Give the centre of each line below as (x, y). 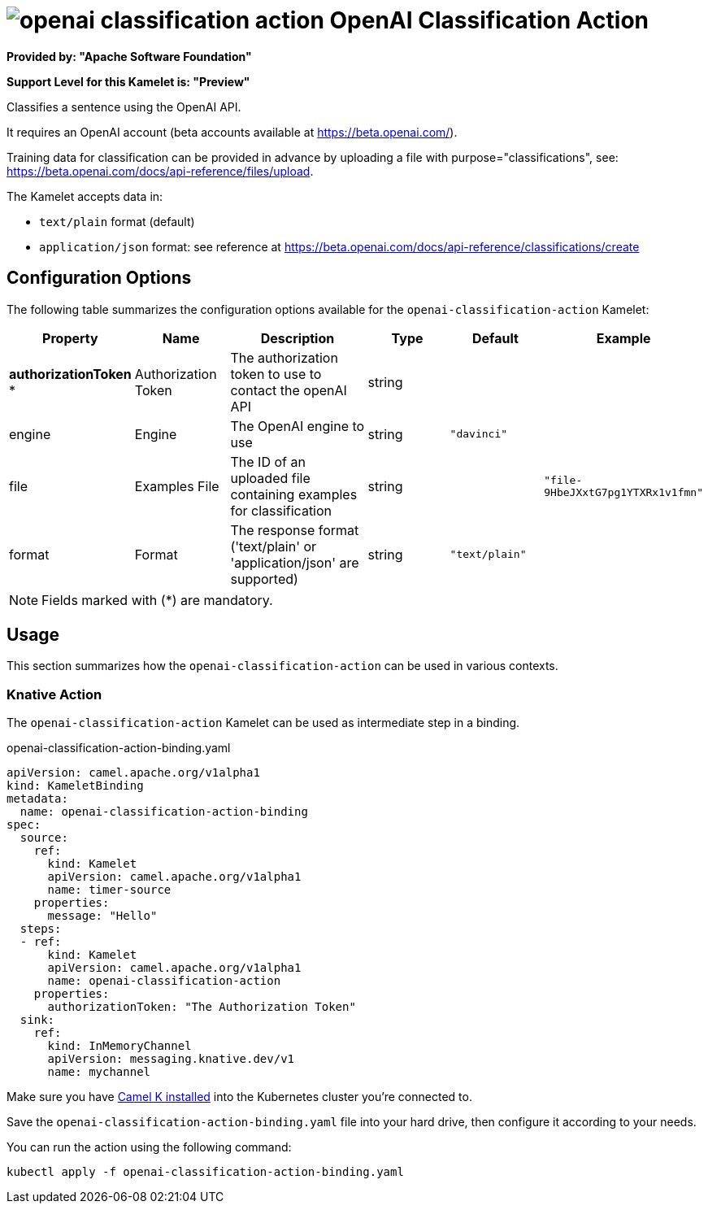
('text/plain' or (274, 546)
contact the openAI (289, 390)
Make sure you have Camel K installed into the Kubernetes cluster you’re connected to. (239, 1097)
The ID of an (268, 461)
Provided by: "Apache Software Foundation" (129, 56)
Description (298, 338)
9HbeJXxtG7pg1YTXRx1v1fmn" (623, 492)
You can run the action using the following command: (149, 1147)
